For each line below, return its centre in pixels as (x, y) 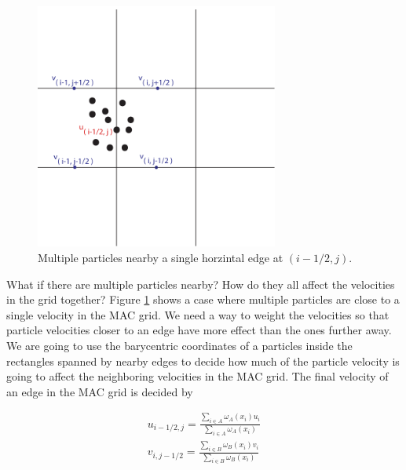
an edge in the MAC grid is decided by (100, 391)
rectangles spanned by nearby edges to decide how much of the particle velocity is (203, 361)
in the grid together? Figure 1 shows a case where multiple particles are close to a (203, 299)
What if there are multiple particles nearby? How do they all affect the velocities (201, 284)
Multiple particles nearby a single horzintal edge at (161, 257)
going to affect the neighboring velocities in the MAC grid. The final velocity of (198, 376)
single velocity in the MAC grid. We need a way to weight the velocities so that (198, 314)
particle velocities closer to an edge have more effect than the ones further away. (199, 330)
